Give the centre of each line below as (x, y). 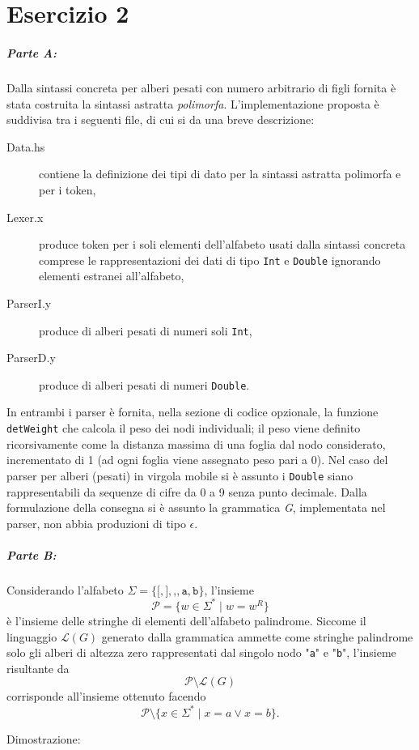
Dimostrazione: (44, 738)
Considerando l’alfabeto (65, 589)
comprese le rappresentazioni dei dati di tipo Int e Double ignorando (210, 260)
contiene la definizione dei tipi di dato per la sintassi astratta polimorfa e (220, 174)
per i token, (68, 189)
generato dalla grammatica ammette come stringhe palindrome (257, 636)
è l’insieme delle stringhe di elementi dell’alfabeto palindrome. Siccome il (186, 620)
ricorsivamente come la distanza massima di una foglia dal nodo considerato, (196, 443)
